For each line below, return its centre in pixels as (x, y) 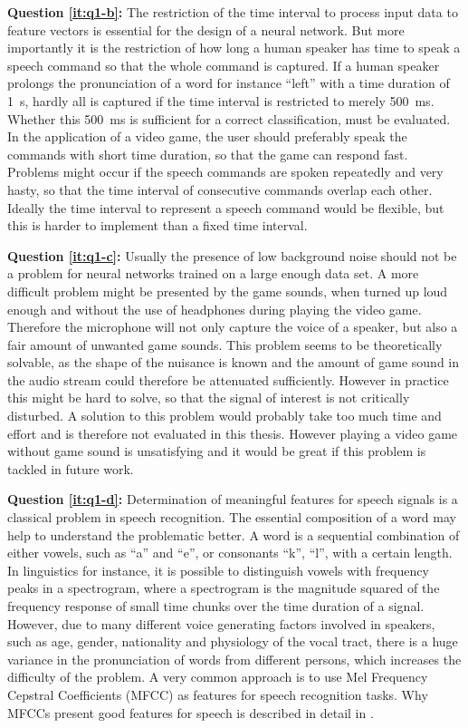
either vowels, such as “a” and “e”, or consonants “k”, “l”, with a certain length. (230, 553)
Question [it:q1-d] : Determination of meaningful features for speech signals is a (233, 499)
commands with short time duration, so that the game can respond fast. (208, 154)
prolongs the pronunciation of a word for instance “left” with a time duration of (229, 83)
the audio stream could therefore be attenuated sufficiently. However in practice (228, 379)
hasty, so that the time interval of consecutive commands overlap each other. (220, 189)
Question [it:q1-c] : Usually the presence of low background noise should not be (232, 255)
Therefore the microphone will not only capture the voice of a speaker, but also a (233, 327)
